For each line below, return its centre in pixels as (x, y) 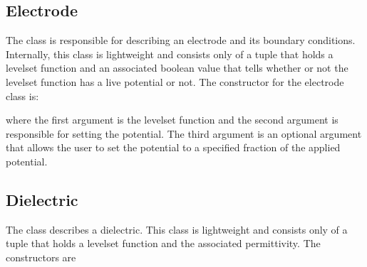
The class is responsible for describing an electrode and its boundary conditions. (181, 40)
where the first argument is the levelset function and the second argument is (172, 120)
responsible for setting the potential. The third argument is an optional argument (184, 133)
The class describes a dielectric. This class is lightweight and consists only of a (177, 229)
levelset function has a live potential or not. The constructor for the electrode (175, 81)
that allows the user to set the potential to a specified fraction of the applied (173, 147)
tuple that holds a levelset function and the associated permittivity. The (163, 243)
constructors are (41, 257)
